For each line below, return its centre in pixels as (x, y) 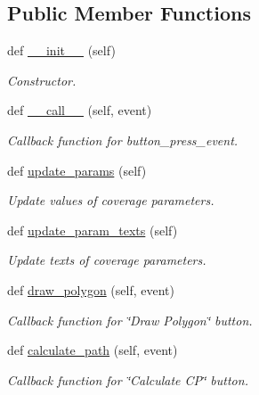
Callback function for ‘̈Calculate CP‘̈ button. (128, 379)
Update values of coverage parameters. (111, 200)
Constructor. (42, 80)
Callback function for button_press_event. (123, 140)
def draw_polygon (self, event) (91, 289)
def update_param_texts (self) (93, 230)
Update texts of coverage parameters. (107, 260)
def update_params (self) (77, 170)
